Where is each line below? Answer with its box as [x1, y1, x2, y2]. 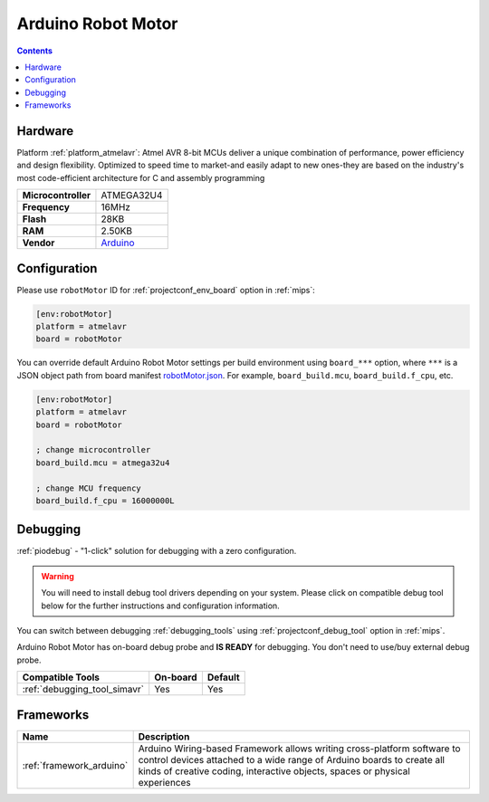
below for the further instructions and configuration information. [41, 600, 280, 611]
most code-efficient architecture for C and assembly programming [16, 172, 265, 183]
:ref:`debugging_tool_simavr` [22, 683, 145, 696]
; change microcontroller [35, 444, 151, 455]
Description [138, 730, 190, 742]
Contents [16, 45, 53, 56]
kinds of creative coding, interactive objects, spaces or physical [138, 765, 411, 778]
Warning [41, 570, 74, 581]
